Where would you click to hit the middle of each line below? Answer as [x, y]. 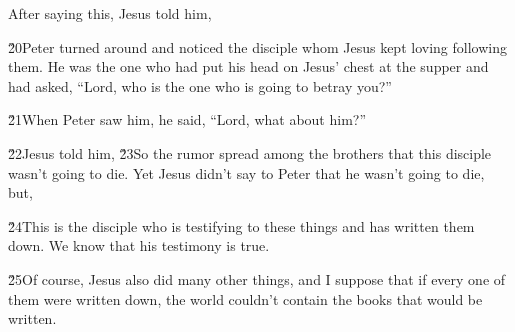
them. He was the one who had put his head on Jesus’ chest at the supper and [248, 66]
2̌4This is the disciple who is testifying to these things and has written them [241, 225]
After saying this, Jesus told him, [110, 13]
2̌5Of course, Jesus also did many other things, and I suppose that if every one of [257, 278]
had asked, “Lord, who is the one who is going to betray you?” [200, 85]
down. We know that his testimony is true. [139, 245]
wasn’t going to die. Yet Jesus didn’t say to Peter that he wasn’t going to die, [246, 172]
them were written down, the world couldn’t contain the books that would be [245, 298]
